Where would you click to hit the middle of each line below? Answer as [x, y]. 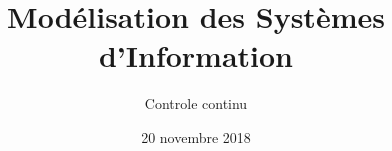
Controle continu [196, 103]
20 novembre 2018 [196, 136]
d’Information [196, 55]
